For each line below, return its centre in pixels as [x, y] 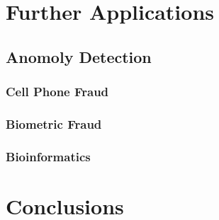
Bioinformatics [48, 156]
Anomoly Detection [79, 56]
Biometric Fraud [54, 123]
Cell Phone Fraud [57, 92]
